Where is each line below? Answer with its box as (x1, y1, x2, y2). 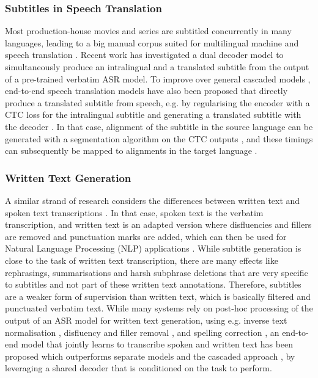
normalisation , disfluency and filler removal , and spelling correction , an (5, 325, 279, 338)
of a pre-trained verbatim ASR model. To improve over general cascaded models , (5, 72, 311, 85)
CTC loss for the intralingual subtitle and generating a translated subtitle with (5, 108, 301, 121)
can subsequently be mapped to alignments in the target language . (5, 144, 257, 157)
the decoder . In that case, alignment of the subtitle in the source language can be (5, 120, 313, 133)
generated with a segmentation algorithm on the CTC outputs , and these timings (5, 132, 313, 145)
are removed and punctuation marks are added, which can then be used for (5, 230, 287, 242)
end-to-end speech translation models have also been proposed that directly (5, 84, 288, 97)
